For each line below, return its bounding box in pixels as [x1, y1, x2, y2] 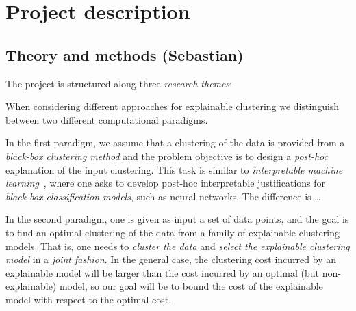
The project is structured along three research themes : [5, 76, 233, 90]
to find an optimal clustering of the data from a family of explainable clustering [5, 225, 340, 239]
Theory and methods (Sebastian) [5, 44, 244, 65]
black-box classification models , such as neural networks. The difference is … [5, 189, 321, 203]
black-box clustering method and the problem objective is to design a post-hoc [5, 148, 328, 163]
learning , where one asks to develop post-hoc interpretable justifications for [5, 176, 326, 190]
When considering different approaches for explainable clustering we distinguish [5, 99, 340, 113]
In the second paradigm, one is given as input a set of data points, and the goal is [5, 212, 349, 226]
